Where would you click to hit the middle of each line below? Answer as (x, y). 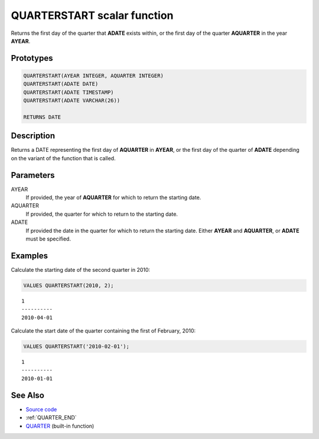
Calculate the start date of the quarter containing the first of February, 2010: (103, 331)
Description (33, 136)
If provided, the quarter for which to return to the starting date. (102, 214)
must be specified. (48, 239)
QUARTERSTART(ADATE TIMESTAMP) (69, 92)
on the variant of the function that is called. (63, 158)
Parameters (33, 175)
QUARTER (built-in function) (60, 426)
